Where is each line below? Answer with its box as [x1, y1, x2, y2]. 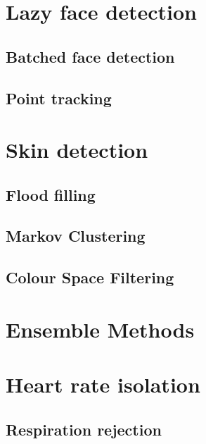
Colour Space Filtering [6, 266, 174, 288]
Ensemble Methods [6, 314, 195, 343]
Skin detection [6, 135, 148, 164]
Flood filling [6, 183, 96, 205]
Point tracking [6, 87, 112, 109]
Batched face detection [6, 45, 175, 67]
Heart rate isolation [6, 370, 200, 399]
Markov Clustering [6, 225, 146, 247]
